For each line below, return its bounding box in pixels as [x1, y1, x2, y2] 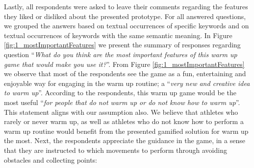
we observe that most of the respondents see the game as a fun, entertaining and [4, 68, 246, 79]
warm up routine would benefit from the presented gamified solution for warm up [4, 126, 249, 136]
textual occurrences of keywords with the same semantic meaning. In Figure [4, 30, 232, 40]
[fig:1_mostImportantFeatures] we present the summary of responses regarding [4, 40, 241, 50]
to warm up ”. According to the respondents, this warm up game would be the [4, 87, 236, 98]
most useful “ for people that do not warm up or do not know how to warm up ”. [4, 97, 240, 107]
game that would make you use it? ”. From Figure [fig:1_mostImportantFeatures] [4, 59, 245, 69]
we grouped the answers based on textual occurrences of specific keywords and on [4, 21, 249, 31]
